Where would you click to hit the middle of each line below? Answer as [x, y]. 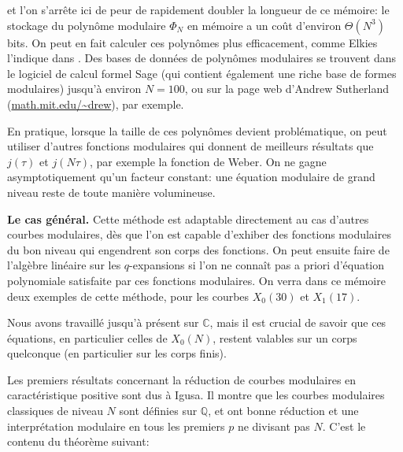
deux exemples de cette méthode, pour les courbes [128, 296]
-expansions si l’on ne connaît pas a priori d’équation [257, 265]
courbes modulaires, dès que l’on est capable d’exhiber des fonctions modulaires [199, 234]
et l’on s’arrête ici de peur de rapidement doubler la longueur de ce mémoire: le [198, 9]
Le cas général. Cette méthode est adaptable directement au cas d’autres [188, 219]
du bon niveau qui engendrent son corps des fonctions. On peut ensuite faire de [198, 249]
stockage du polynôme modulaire [87, 25]
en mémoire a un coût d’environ [264, 25]
